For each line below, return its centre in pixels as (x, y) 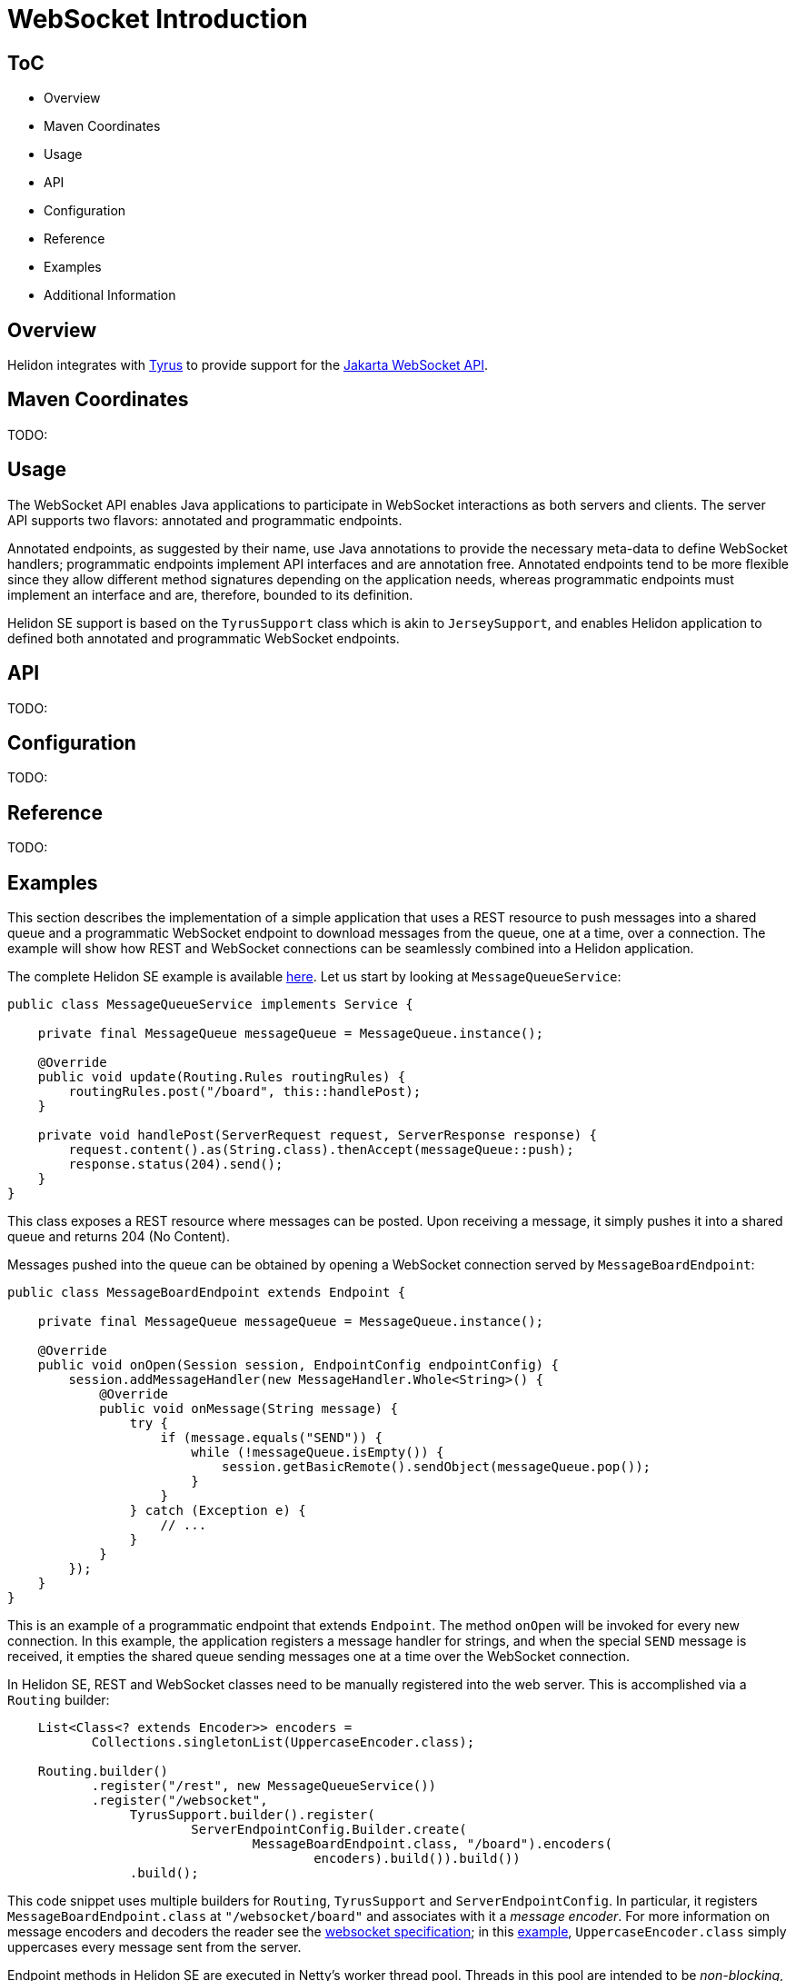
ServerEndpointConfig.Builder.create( (329, 1830)
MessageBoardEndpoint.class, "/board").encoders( (432, 1844)
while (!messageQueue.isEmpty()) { (318, 1453)
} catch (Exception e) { (218, 1511)
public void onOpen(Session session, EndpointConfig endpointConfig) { (298, 1365)
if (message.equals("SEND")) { (272, 1438)
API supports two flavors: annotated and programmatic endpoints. (205, 520)
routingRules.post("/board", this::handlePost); (245, 1092)
